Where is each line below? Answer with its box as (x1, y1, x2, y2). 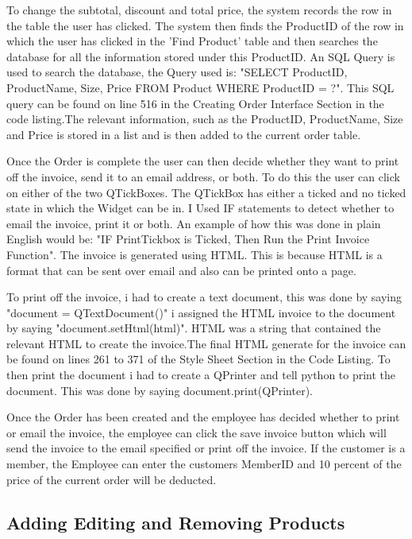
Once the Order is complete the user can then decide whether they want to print (6, 153, 399, 169)
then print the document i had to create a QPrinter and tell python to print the (6, 366, 396, 383)
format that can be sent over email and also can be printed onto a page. (6, 262, 356, 278)
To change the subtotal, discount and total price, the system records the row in (6, 2, 392, 17)
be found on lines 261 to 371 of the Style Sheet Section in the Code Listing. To (6, 351, 391, 367)
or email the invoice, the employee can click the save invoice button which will (6, 424, 387, 440)
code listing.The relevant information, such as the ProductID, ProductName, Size (6, 111, 403, 127)
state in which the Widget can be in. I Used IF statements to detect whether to (6, 200, 395, 216)
